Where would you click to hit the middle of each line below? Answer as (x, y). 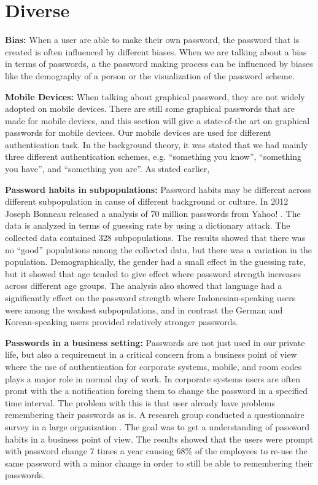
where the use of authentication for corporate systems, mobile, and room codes (153, 366)
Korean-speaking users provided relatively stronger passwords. (122, 322)
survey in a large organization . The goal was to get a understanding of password (157, 426)
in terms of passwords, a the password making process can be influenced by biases (159, 64)
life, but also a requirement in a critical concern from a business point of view (151, 354)
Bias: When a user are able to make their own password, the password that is (152, 40)
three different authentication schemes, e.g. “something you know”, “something (153, 156)
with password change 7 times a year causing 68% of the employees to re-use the (156, 451)
